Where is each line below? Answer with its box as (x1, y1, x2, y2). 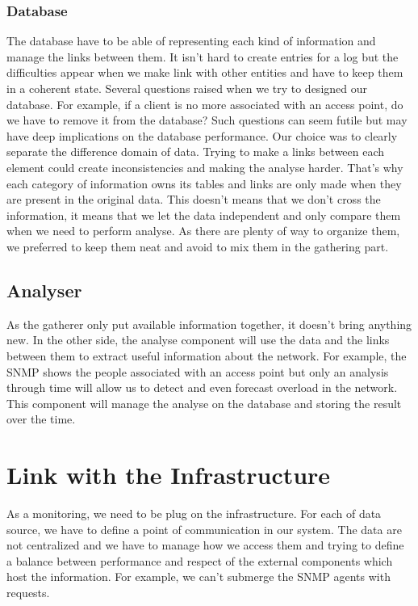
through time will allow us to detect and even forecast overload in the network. (6, 379, 398, 396)
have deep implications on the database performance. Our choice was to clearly (6, 127, 398, 144)
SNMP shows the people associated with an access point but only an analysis (6, 363, 389, 380)
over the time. (6, 410, 76, 427)
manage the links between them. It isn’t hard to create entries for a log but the (6, 48, 399, 65)
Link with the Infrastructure (6, 458, 331, 491)
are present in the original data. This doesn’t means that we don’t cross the (6, 191, 381, 208)
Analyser (6, 277, 82, 302)
